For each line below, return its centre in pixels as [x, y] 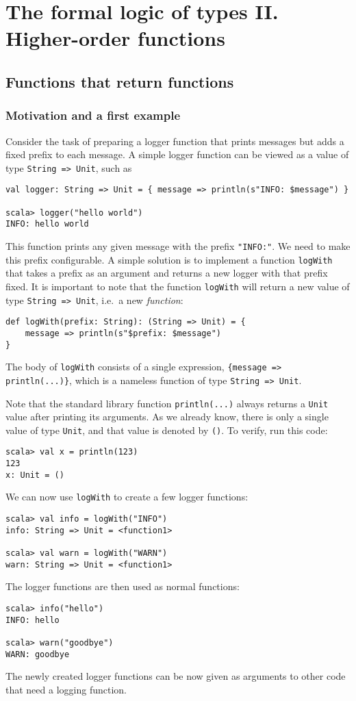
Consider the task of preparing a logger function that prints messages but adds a [175, 141]
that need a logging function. [66, 689]
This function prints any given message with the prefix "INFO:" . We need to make [178, 246]
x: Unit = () [35, 475]
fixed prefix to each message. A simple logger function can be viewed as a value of [177, 154]
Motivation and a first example [93, 115]
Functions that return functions [120, 81]
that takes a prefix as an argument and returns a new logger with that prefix [167, 273]
